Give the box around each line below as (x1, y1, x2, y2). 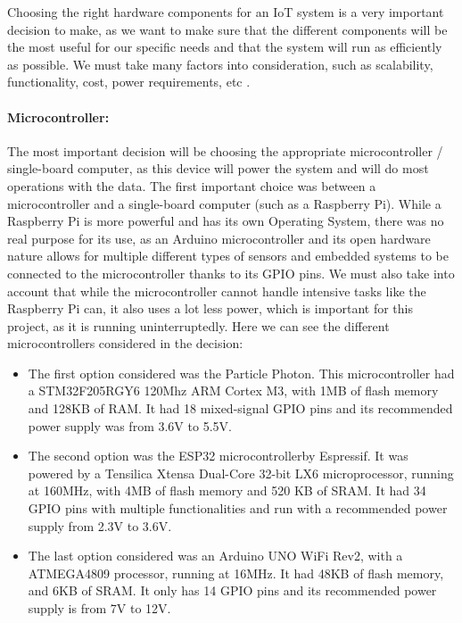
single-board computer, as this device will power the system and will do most (7, 159, 429, 178)
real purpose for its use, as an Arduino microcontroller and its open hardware (7, 228, 431, 247)
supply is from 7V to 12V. (28, 599, 171, 618)
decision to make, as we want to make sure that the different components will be (7, 20, 448, 38)
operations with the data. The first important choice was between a (7, 176, 376, 195)
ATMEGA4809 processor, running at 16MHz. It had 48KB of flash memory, (28, 563, 444, 582)
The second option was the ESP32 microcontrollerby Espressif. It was (28, 446, 408, 465)
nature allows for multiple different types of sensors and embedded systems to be (7, 246, 450, 265)
